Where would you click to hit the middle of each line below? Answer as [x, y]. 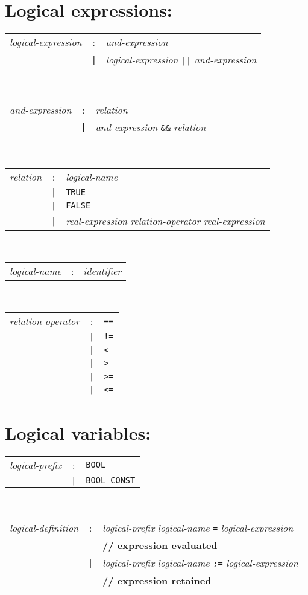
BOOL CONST [111, 480]
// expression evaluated [160, 545]
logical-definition [44, 528]
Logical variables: [78, 432]
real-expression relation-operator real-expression [165, 221]
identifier [102, 271]
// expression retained [157, 581]
